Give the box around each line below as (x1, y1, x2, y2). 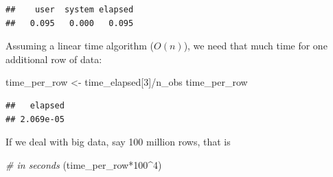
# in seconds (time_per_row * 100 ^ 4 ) (5, 157, 162, 172)
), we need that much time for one (183, 38, 328, 53)
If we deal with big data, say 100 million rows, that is (5, 134, 231, 149)
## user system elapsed (5, 5, 134, 14)
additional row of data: (5, 51, 102, 66)
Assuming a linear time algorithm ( (5, 38, 154, 53)
